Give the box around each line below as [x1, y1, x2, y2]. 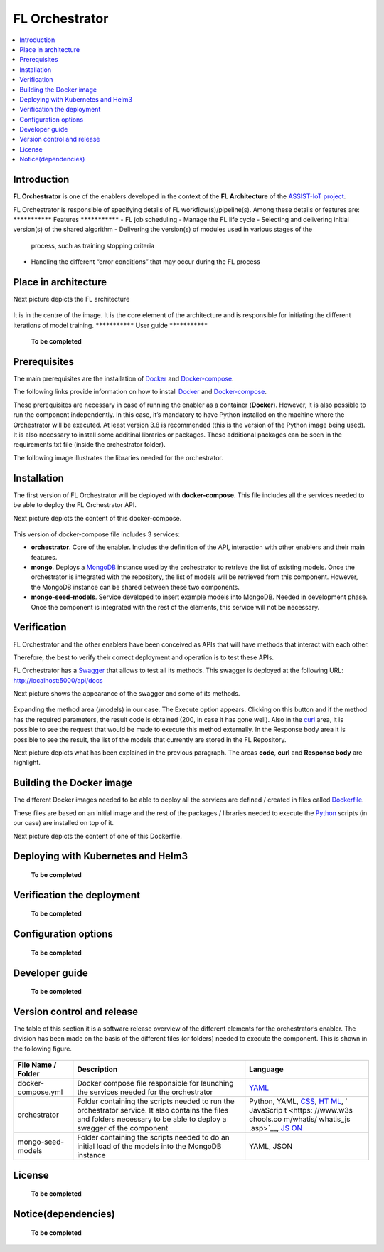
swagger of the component [77, 1123, 169, 1133]
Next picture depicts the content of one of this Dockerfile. [13, 832, 183, 840]
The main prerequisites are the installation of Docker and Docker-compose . [13, 374, 234, 383]
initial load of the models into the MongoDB [77, 1142, 222, 1152]
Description [77, 1064, 118, 1074]
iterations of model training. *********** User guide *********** [13, 321, 208, 329]
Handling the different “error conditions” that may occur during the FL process [31, 258, 261, 266]
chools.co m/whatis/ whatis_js [249, 1114, 351, 1124]
